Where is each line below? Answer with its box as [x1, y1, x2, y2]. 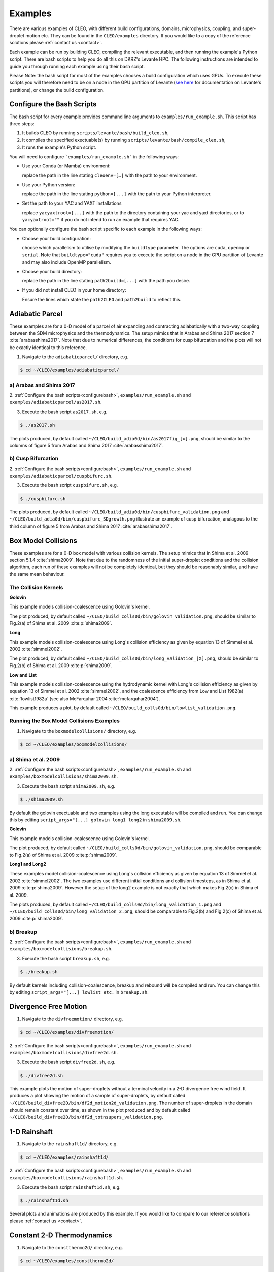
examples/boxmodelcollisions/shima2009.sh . [9, 773, 118, 779]
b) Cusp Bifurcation [9, 455, 58, 462]
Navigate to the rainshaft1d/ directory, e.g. [22, 1141, 118, 1147]
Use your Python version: [22, 181, 76, 188]
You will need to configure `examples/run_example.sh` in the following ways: [9, 153, 179, 160]
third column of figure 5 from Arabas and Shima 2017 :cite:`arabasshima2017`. [9, 523, 173, 529]
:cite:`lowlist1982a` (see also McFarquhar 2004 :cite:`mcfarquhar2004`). [9, 695, 160, 702]
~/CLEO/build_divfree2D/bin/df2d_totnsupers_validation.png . [9, 1114, 163, 1120]
